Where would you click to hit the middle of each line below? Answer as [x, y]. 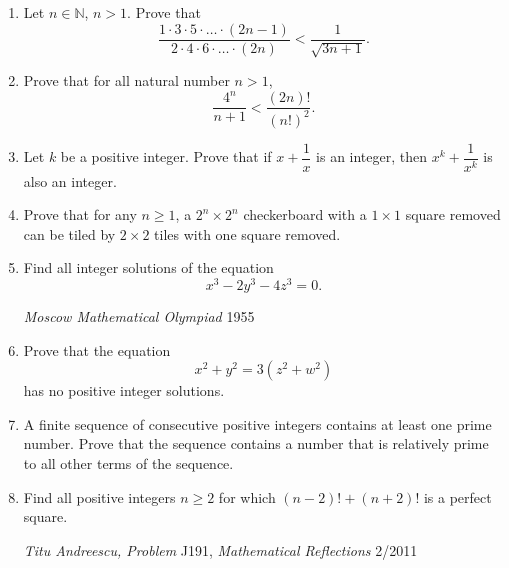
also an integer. [70, 180]
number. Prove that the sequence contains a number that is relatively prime [256, 443]
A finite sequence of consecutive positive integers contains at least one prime [257, 423]
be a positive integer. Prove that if [166, 156]
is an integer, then [372, 156]
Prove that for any [80, 214]
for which [247, 496]
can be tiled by [69, 233]
